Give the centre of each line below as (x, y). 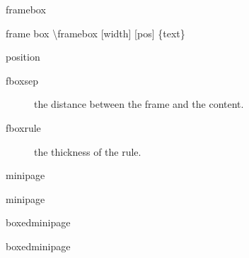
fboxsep (22, 80)
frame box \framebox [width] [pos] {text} (95, 33)
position (23, 57)
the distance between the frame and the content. (139, 104)
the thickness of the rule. (88, 151)
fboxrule (23, 127)
